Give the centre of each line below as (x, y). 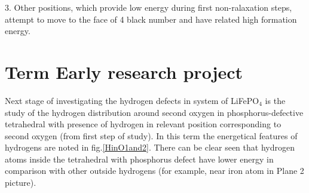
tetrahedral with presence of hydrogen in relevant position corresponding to (143, 124)
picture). (21, 183)
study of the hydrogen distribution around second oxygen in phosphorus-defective (154, 112)
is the (275, 100)
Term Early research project (124, 71)
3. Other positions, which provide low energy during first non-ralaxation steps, (149, 7)
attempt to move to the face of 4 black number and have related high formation (151, 19)
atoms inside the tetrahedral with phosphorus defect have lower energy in (139, 159)
